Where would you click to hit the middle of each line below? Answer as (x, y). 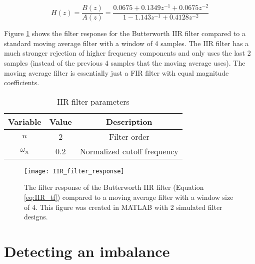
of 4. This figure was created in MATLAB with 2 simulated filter (123, 207)
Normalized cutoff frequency (129, 151)
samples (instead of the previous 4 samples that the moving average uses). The (125, 62)
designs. (36, 217)
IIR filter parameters (93, 101)
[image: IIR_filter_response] (74, 171)
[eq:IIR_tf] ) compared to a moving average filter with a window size (129, 197)
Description (129, 121)
